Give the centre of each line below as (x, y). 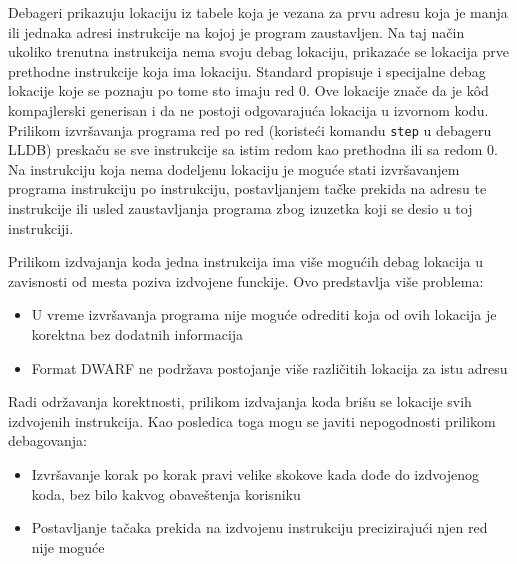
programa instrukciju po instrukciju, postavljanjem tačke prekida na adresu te (247, 188)
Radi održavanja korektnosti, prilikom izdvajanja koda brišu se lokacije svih (240, 401)
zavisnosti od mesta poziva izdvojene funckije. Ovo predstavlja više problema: (246, 280)
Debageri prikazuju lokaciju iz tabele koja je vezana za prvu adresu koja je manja (258, 12)
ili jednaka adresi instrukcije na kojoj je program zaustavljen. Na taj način (236, 31)
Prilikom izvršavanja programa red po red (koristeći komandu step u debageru (250, 129)
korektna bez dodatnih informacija (137, 333)
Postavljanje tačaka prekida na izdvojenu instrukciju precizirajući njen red (259, 527)
